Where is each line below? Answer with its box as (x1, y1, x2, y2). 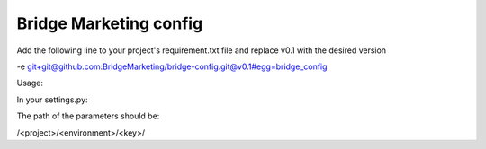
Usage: (16, 77, 44, 89)
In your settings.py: (16, 94, 89, 105)
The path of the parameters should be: (16, 110, 160, 121)
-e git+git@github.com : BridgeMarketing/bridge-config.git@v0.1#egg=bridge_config (16, 61, 328, 72)
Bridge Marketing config (16, 13, 203, 33)
